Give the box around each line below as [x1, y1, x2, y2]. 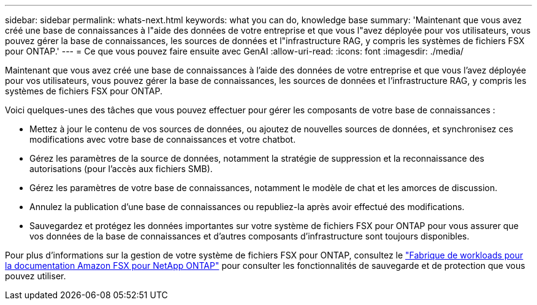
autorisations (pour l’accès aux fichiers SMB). [29, 164, 213, 174]
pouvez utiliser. [5, 271, 66, 281]
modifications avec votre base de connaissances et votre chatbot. [29, 134, 296, 145]
